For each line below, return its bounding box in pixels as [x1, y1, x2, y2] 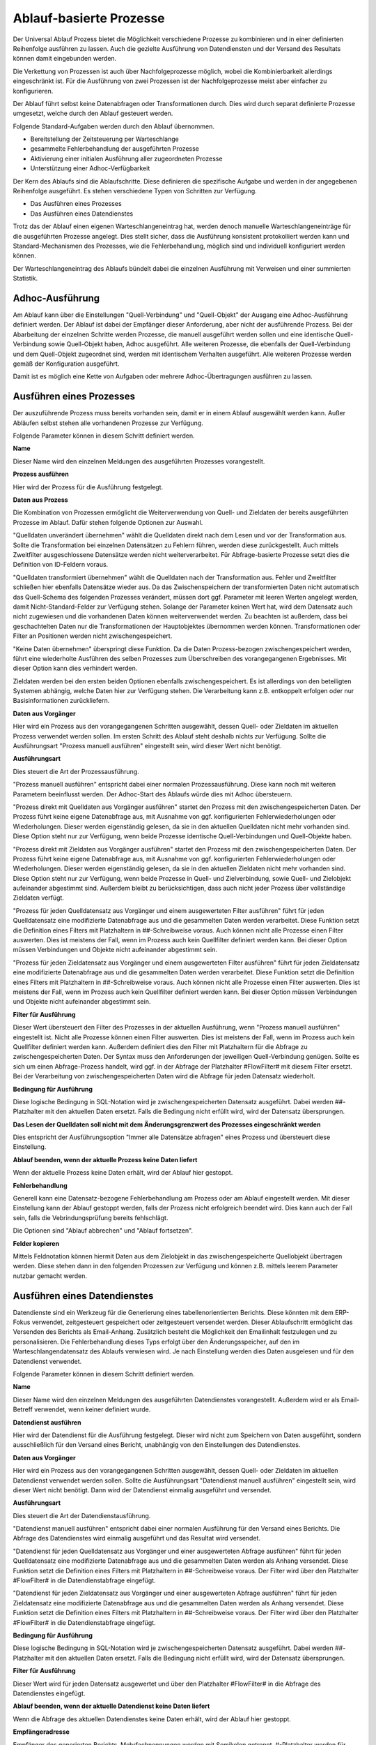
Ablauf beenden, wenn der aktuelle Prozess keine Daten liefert [13, 1155, 198, 1164]
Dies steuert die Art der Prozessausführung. [13, 767, 139, 775]
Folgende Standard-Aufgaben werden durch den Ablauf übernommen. [13, 122, 215, 131]
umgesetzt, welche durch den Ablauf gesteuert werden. [13, 109, 173, 118]
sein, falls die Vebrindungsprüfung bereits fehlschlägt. [13, 1213, 169, 1221]
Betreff [13, 1405, 33, 1413]
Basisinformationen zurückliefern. [13, 697, 110, 705]
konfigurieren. [13, 87, 54, 95]
